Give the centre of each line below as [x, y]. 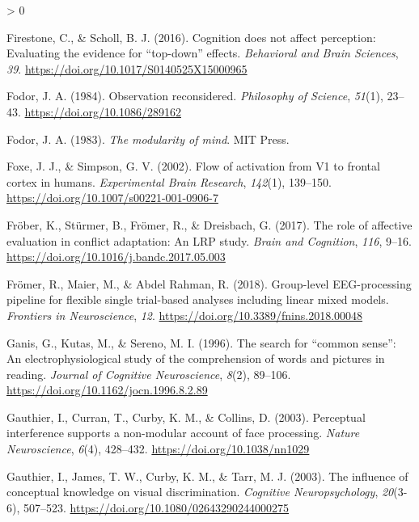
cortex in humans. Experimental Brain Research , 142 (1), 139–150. [169, 181]
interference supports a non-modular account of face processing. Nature [183, 433]
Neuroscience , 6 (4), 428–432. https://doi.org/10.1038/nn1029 [158, 449]
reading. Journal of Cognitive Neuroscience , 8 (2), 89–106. [149, 374]
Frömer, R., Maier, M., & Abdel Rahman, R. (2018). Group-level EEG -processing [209, 283]
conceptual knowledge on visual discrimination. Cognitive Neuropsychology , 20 [200, 492]
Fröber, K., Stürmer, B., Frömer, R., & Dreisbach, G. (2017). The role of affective [209, 224]
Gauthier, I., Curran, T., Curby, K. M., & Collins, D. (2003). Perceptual [186, 417]
